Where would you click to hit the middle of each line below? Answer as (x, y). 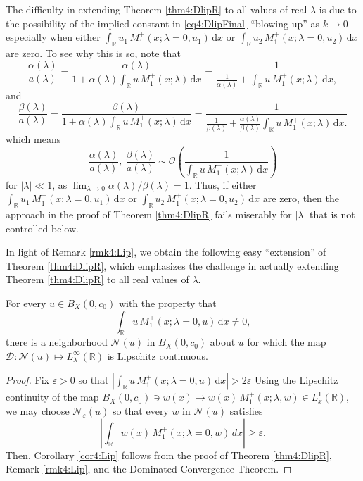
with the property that (167, 302)
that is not (332, 214)
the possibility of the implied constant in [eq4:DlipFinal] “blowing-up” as (163, 23)
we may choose (38, 411)
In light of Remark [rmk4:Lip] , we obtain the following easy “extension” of (166, 252)
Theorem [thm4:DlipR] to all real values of (97, 279)
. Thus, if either (223, 184)
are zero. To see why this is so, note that (93, 52)
